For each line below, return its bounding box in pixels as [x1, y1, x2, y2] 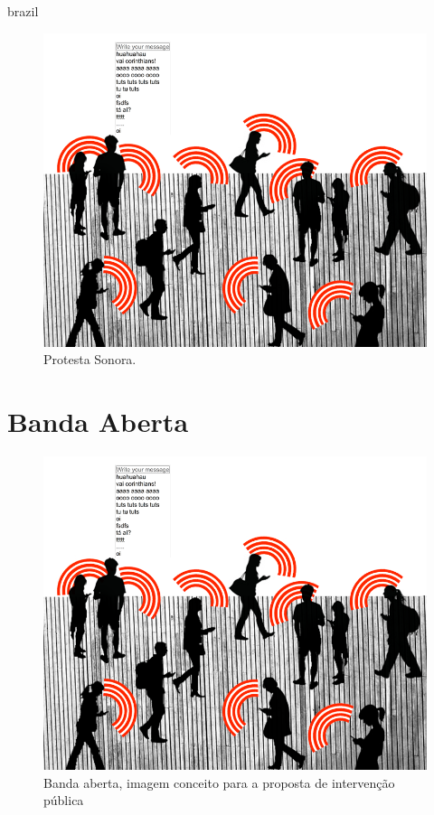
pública [43, 791, 84, 810]
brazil [7, 2, 39, 20]
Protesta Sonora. [43, 350, 137, 369]
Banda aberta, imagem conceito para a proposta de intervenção [43, 773, 395, 792]
